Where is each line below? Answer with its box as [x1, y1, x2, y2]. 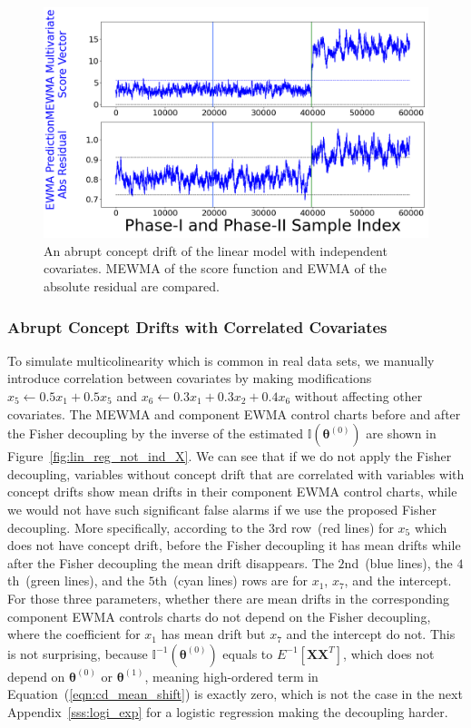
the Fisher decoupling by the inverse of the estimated [7, 424, 304, 443]
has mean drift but [161, 625, 266, 644]
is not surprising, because [7, 644, 148, 663]
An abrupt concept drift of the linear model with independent [44, 241, 388, 260]
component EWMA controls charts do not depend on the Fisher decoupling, [7, 606, 431, 625]
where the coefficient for [7, 625, 141, 644]
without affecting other [294, 387, 423, 406]
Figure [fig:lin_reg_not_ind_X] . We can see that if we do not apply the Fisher [7, 447, 452, 466]
